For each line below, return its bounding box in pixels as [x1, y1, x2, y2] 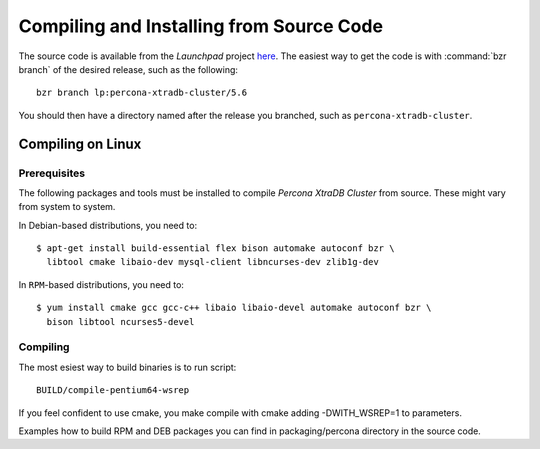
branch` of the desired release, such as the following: [18, 63, 239, 75]
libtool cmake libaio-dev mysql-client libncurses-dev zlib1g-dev [46, 256, 379, 268]
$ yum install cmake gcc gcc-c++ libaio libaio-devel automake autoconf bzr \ [36, 302, 432, 314]
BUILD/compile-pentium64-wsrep [36, 385, 190, 396]
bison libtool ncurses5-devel [46, 316, 195, 327]
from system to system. [18, 201, 116, 213]
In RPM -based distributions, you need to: [18, 278, 185, 290]
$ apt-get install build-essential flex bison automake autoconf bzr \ [36, 243, 395, 254]
